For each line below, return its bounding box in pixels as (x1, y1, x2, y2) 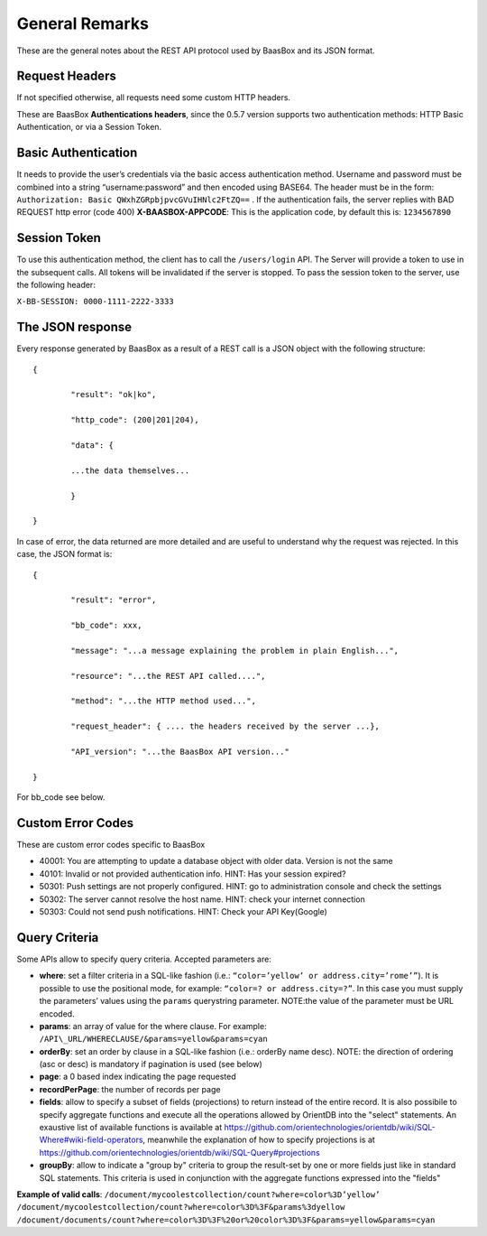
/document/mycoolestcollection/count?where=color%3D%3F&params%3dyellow (16, 1202, 345, 1213)
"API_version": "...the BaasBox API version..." (70, 747, 290, 757)
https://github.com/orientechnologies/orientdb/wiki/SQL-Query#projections (39, 1147, 320, 1157)
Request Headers (16, 69, 116, 84)
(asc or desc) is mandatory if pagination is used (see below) (39, 1059, 262, 1070)
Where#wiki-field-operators (39, 1134, 143, 1146)
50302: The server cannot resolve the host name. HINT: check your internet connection (39, 894, 365, 905)
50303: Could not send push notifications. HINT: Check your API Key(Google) (39, 906, 328, 917)
